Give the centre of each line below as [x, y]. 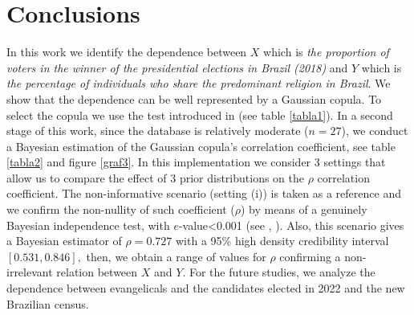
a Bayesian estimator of [64, 241]
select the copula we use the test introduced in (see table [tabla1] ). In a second [200, 115]
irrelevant [30, 272]
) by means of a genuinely [304, 209]
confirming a [310, 256]
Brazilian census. [48, 303]
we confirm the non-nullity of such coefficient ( [121, 209]
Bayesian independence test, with [88, 225]
